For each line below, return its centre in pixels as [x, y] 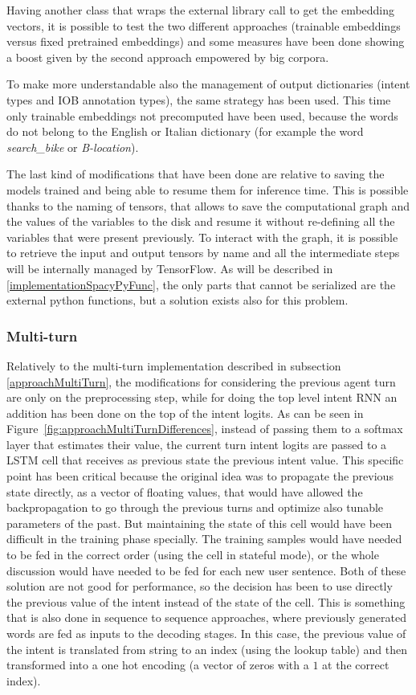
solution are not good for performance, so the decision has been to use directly [200, 586]
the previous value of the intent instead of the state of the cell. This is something [206, 601]
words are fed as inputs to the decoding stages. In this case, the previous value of [206, 633]
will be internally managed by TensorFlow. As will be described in [170, 268]
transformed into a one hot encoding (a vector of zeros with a [158, 665]
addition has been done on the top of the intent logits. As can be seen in [185, 413]
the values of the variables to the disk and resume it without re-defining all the [201, 221]
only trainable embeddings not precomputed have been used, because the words [202, 115]
